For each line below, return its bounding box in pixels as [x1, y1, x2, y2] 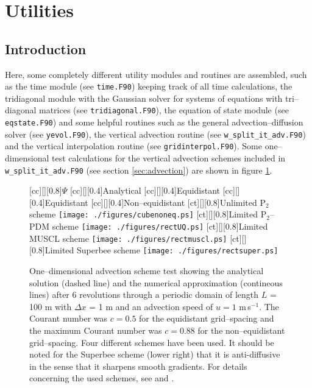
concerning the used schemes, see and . [29, 372, 174, 384]
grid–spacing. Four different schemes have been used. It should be [29, 336, 274, 348]
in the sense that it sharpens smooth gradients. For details [29, 359, 247, 372]
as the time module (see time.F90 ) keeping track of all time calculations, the [5, 80, 292, 93]
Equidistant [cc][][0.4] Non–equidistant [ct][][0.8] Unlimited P [44, 196, 266, 208]
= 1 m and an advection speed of [89, 300, 213, 312]
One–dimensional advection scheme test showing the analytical [29, 264, 264, 277]
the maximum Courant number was [29, 324, 162, 337]
